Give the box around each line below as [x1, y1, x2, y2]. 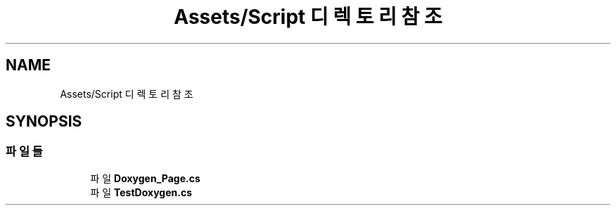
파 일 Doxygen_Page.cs [90, 172, 200, 184]
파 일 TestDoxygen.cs [90, 186, 192, 198]
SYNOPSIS [6, 113, 82, 131]
